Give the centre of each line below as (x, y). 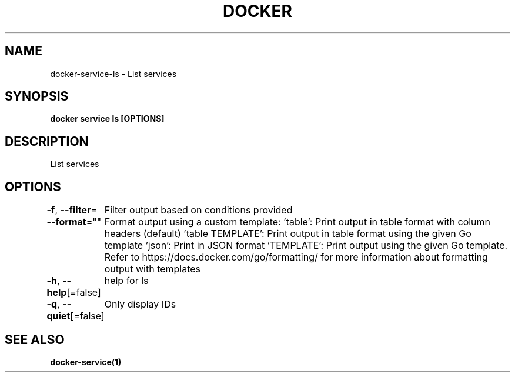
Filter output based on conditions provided (198, 210)
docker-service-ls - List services (113, 74)
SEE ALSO (35, 339)
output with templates (153, 269)
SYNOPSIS (37, 96)
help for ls (126, 281)
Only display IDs (140, 304)
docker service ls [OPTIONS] (107, 119)
